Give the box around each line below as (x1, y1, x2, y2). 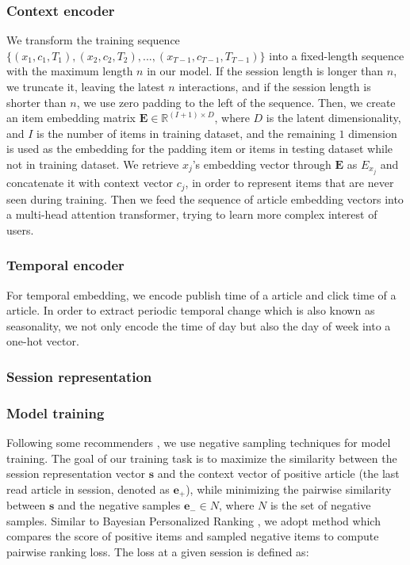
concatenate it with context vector (6, 174, 174, 191)
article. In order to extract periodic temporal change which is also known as (6, 302, 375, 319)
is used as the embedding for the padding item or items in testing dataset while (6, 140, 393, 157)
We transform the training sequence (6, 32, 180, 48)
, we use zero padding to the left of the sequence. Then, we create (76, 94, 396, 110)
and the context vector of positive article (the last (157, 465, 400, 482)
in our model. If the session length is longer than (147, 63, 384, 79)
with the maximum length (6, 63, 133, 79)
